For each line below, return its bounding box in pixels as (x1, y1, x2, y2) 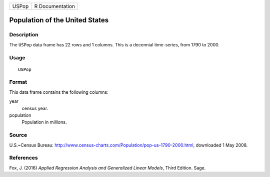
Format (9, 79, 27, 86)
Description (9, 31, 38, 38)
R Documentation (34, 3, 75, 9)
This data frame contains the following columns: (9, 89, 108, 95)
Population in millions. (21, 119, 67, 125)
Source (9, 132, 27, 139)
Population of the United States (9, 16, 109, 24)
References (9, 155, 38, 162)
